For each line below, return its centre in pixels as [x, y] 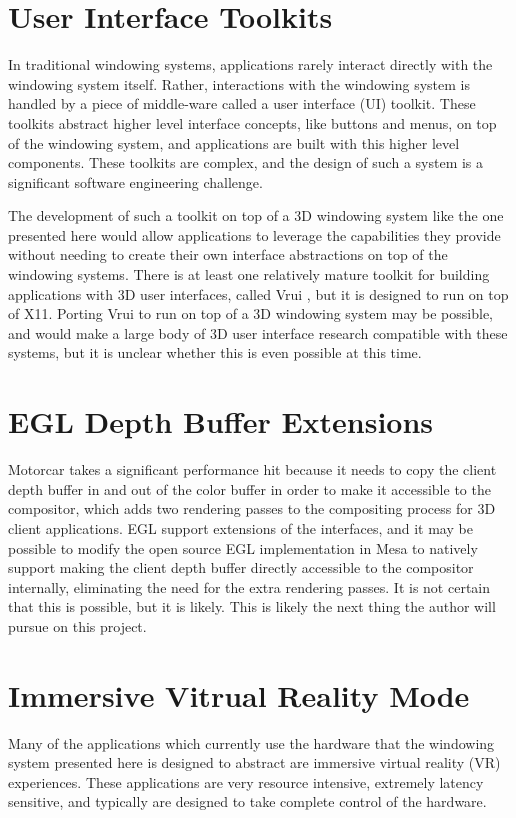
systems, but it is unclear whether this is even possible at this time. [215, 352]
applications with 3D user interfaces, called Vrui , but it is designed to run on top [258, 293]
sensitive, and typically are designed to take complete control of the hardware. [247, 801]
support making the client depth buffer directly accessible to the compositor [241, 567]
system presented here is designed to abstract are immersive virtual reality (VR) [254, 762]
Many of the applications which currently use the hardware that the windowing [251, 742]
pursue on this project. [77, 625]
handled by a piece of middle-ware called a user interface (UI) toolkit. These [242, 103]
